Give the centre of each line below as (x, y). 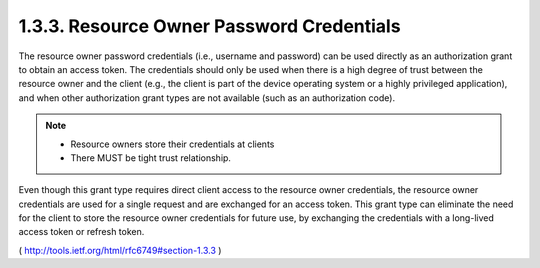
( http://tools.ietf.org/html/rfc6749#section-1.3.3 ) (120, 250)
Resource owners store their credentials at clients (172, 144)
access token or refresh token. (81, 232)
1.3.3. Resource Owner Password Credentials (209, 26)
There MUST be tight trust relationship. (151, 157)
